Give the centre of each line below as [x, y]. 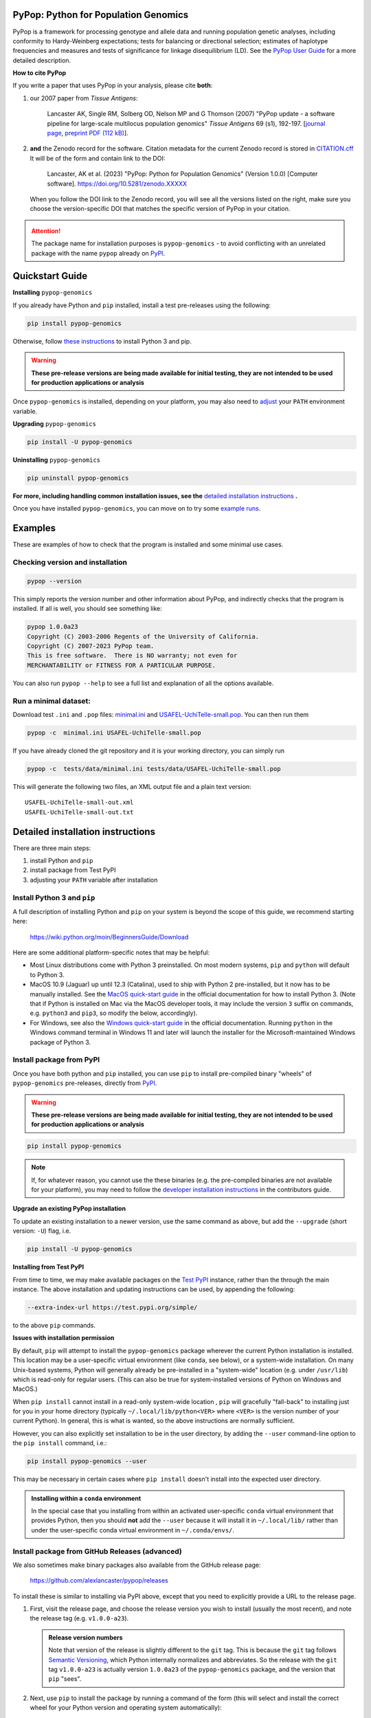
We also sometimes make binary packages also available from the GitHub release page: [137, 1565]
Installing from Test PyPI [48, 1267]
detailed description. [42, 60]
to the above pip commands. [54, 1325]
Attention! [46, 231]
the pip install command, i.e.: [60, 1443]
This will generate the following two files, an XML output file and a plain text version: [132, 786]
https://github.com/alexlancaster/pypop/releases [99, 1581]
